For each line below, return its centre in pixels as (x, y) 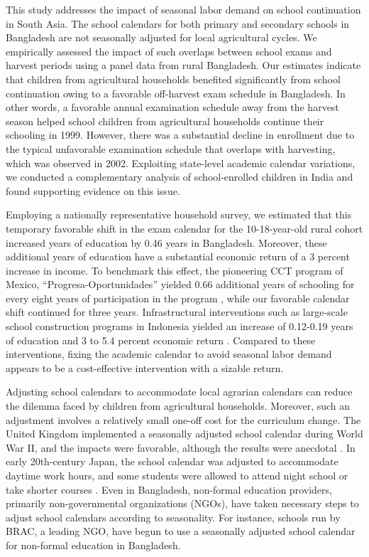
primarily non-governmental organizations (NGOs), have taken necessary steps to (182, 503)
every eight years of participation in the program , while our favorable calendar (178, 298)
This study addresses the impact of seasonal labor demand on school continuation (183, 9)
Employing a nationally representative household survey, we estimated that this (179, 214)
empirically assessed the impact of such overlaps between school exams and (169, 51)
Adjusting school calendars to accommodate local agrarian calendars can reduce (179, 392)
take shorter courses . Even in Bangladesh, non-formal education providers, (169, 489)
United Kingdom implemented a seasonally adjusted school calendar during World (184, 434)
